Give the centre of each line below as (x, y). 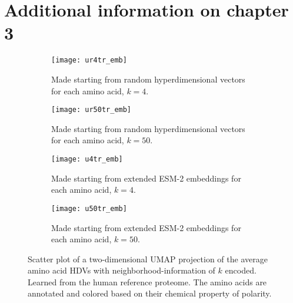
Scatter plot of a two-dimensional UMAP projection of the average (148, 258)
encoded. (241, 270)
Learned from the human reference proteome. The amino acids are (147, 281)
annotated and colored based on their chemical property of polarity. (150, 293)
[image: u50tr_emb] (89, 208)
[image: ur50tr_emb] (91, 110)
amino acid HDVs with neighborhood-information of (121, 270)
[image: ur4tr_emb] (89, 60)
